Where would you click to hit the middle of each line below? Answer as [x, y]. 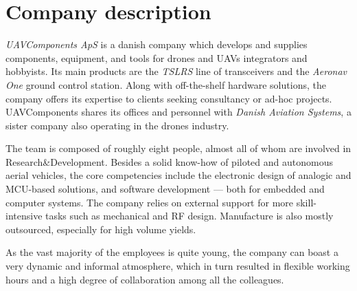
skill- [306, 202]
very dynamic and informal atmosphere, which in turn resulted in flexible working [178, 266]
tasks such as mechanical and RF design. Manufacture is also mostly [189, 216]
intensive [24, 216]
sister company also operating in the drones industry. [117, 125]
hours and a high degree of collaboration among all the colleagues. [145, 279]
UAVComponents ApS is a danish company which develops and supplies [157, 44]
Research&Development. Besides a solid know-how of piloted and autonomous [169, 161]
